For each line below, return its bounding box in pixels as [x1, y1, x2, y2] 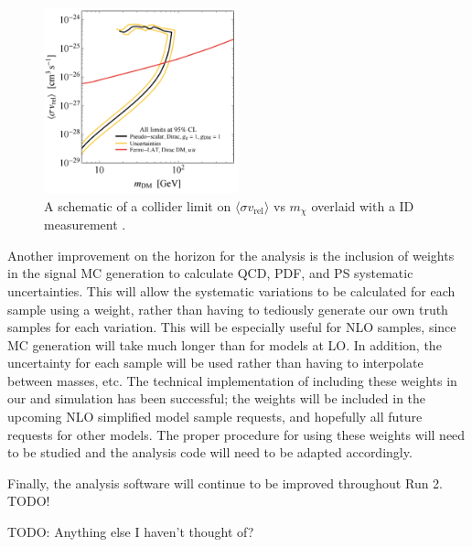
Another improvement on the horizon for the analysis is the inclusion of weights [7, 245, 455, 264]
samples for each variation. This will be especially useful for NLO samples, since [7, 317, 456, 337]
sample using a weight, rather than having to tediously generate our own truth [7, 299, 448, 318]
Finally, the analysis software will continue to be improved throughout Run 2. [7, 473, 443, 492]
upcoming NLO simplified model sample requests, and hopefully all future [7, 407, 423, 426]
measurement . [44, 215, 126, 234]
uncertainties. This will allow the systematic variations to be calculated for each [7, 281, 456, 300]
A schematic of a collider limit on [44, 196, 231, 215]
